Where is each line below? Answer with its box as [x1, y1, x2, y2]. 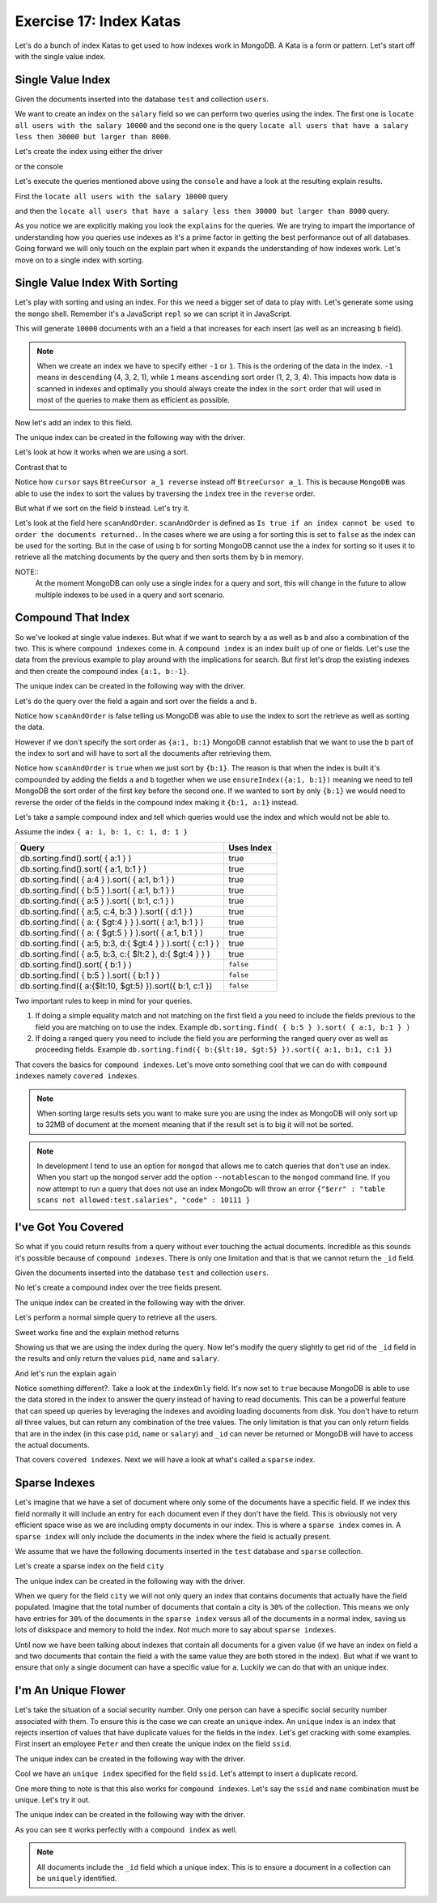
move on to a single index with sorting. [15, 255, 144, 265]
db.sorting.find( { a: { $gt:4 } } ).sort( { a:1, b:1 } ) [19, 916, 204, 928]
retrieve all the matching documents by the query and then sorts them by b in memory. [15, 552, 303, 562]
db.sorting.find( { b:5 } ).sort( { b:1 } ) [19, 969, 160, 980]
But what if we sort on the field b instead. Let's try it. [15, 503, 190, 513]
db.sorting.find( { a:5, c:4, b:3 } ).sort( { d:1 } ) [19, 906, 193, 917]
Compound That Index [15, 611, 130, 625]
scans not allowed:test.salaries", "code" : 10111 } [36, 1196, 251, 1205]
